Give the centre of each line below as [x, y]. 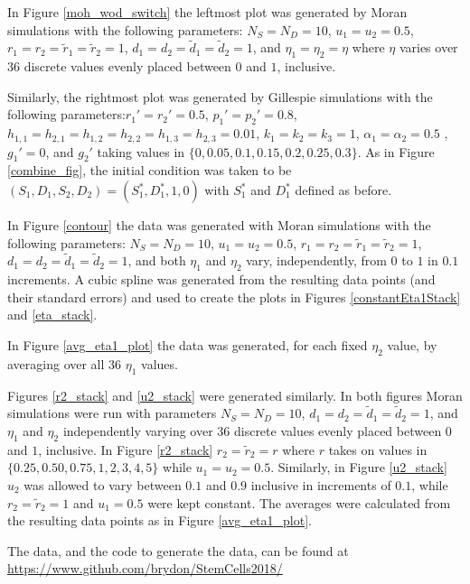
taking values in [141, 151]
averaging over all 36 [65, 363]
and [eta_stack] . [52, 315]
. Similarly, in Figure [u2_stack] [359, 467]
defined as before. [343, 190]
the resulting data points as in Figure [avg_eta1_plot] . [160, 520]
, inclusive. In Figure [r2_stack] [126, 449]
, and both [157, 260]
